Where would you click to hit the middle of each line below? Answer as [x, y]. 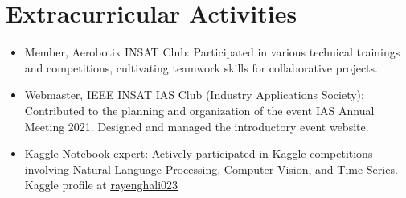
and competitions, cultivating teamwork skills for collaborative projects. [201, 67]
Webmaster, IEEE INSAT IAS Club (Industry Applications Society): [194, 95]
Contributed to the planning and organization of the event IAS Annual [199, 110]
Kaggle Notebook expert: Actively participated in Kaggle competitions [199, 153]
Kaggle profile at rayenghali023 [101, 185]
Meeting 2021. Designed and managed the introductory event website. [197, 126]
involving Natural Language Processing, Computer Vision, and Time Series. [211, 169]
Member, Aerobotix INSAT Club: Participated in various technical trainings [212, 52]
